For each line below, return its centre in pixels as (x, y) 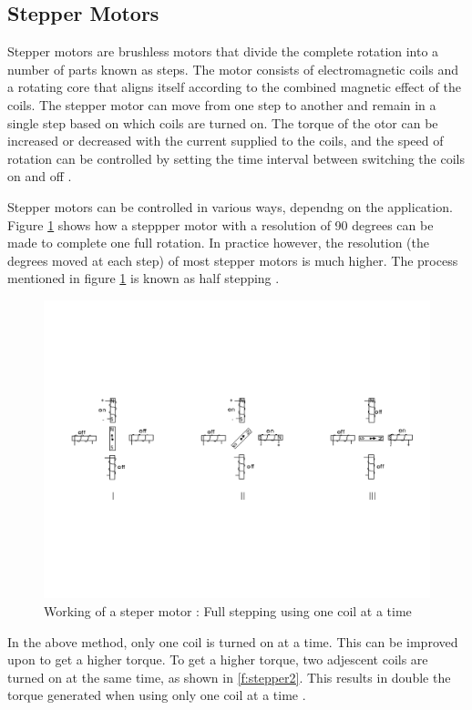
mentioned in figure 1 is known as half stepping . (144, 278)
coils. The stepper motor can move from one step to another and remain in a (222, 104)
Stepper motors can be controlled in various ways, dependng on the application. (230, 206)
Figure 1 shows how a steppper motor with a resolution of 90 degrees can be (221, 224)
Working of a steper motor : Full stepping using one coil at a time (228, 611)
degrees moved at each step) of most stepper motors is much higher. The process (233, 260)
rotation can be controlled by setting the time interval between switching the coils (236, 158)
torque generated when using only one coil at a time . (157, 695)
